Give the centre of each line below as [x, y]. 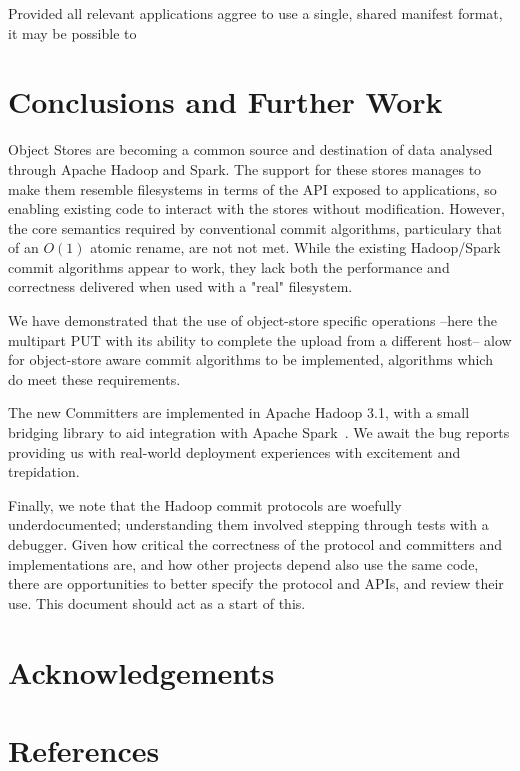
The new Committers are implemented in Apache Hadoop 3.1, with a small [239, 412]
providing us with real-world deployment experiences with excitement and [234, 451]
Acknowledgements [141, 671]
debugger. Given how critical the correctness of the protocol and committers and [255, 544]
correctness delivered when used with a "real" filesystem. [180, 286]
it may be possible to [72, 32]
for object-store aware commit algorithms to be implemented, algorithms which [250, 359]
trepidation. [44, 471]
